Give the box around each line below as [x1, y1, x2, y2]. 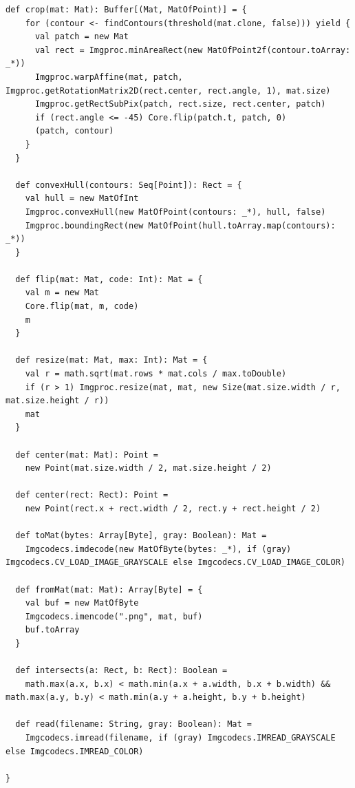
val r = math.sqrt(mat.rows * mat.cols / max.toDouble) [25, 369, 287, 379]
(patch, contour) [34, 126, 114, 136]
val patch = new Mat [34, 32, 129, 42]
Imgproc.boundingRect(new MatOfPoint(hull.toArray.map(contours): [25, 220, 336, 231]
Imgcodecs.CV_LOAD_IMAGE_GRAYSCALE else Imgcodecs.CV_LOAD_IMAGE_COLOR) [6, 557, 345, 568]
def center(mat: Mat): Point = [15, 449, 158, 460]
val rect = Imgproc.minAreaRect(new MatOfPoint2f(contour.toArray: [34, 45, 351, 55]
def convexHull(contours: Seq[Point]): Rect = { [15, 180, 242, 190]
